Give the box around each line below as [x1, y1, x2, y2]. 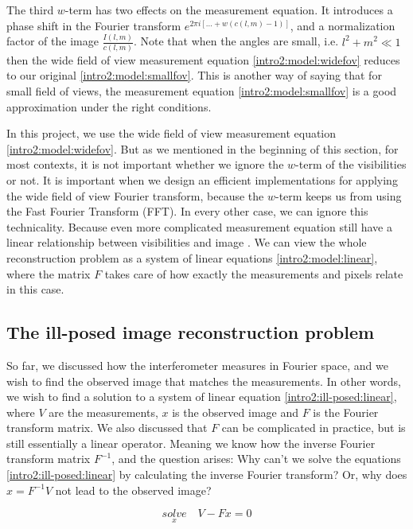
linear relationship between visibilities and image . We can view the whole [6, 234, 367, 251]
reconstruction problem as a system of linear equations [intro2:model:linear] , [6, 249, 378, 266]
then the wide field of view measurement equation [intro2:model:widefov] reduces [6, 51, 400, 68]
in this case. [6, 281, 64, 298]
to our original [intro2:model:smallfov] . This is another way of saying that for [6, 67, 382, 84]
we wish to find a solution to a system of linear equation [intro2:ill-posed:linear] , [6, 388, 397, 405]
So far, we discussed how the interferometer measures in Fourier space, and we [6, 356, 388, 373]
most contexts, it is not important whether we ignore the [6, 156, 284, 173]
